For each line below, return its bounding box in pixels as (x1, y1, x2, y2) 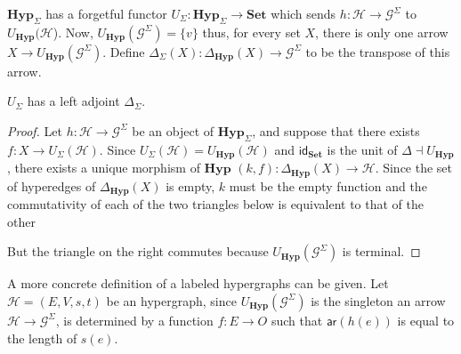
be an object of (132, 121, 214, 140)
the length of (7, 328, 77, 347)
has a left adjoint (27, 92, 120, 110)
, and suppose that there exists (252, 121, 420, 140)
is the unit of (327, 140, 398, 158)
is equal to (397, 310, 455, 329)
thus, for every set (202, 22, 301, 41)
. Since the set (375, 158, 453, 177)
